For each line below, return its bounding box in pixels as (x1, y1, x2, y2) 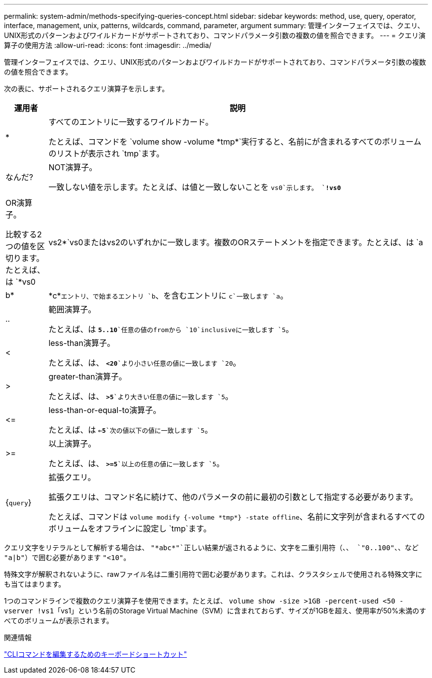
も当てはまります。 (4, 580, 66, 588)
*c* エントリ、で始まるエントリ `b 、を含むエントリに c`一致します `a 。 (48, 291, 288, 301)
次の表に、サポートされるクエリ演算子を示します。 (4, 84, 169, 93)
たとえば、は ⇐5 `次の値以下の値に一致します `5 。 (48, 425, 213, 435)
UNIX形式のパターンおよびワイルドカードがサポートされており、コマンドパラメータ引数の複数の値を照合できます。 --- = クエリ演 (4, 31, 426, 39)
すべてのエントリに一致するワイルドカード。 (48, 117, 214, 127)
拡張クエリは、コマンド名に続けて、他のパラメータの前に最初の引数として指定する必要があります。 (48, 492, 418, 502)
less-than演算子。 (48, 338, 115, 348)
